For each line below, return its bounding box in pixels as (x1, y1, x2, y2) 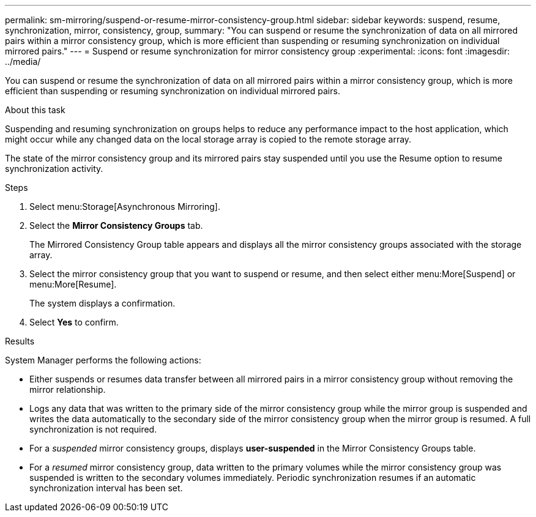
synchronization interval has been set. (29, 483, 183, 493)
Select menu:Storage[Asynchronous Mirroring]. (29, 201, 220, 212)
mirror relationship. (29, 384, 106, 395)
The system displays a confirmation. (29, 298, 176, 308)
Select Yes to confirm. (29, 317, 119, 327)
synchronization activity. (5, 163, 103, 174)
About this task (5, 105, 65, 115)
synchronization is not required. (29, 424, 157, 434)
